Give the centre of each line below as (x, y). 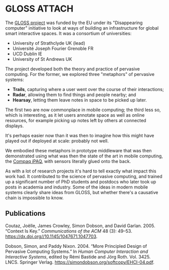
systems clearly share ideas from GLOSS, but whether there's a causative (82, 192)
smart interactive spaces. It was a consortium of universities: (69, 33)
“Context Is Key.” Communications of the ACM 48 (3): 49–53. (69, 231)
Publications (25, 213)
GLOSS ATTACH (39, 9)
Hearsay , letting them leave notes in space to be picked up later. (80, 100)
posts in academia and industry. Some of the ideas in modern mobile (77, 187)
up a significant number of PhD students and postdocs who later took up (81, 182)
